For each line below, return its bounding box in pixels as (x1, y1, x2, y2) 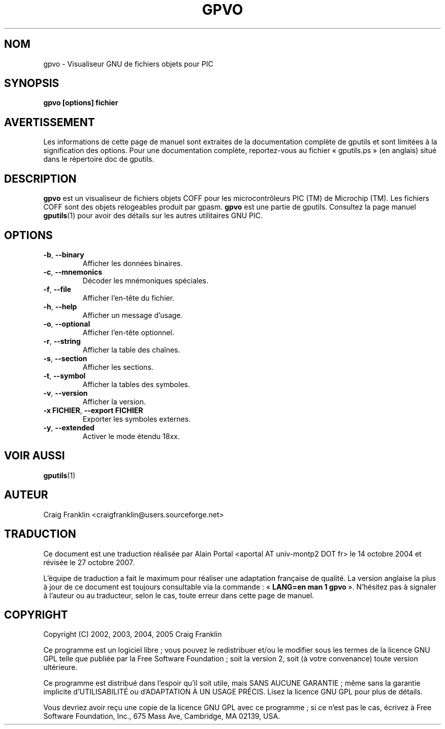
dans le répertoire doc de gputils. (43, 155, 154, 164)
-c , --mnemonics (43, 267, 103, 276)
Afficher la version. (82, 397, 146, 406)
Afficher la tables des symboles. (82, 380, 190, 389)
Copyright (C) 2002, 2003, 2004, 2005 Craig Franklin (43, 630, 222, 639)
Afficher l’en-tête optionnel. (82, 328, 174, 337)
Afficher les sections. (82, 362, 153, 371)
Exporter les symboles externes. (82, 414, 191, 423)
